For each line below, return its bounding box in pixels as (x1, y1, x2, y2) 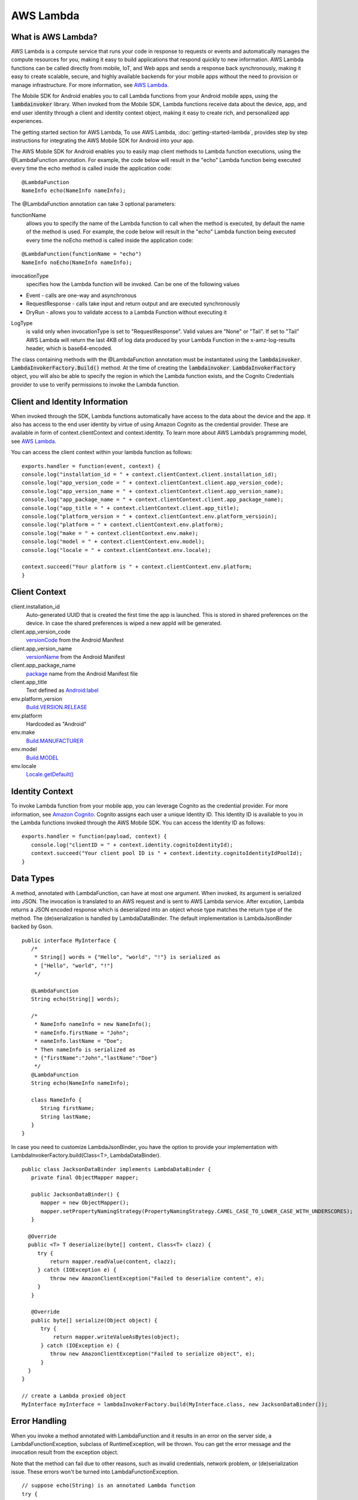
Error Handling (11, 1416, 67, 1426)
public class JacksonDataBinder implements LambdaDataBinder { (22, 1166, 211, 1172)
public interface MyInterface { (22, 937, 117, 944)
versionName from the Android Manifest (26, 653, 125, 660)
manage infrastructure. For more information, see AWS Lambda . (11, 81, 169, 88)
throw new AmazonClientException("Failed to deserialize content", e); (50, 1275, 265, 1282)
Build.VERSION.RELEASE (26, 704, 87, 711)
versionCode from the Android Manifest (26, 637, 124, 644)
